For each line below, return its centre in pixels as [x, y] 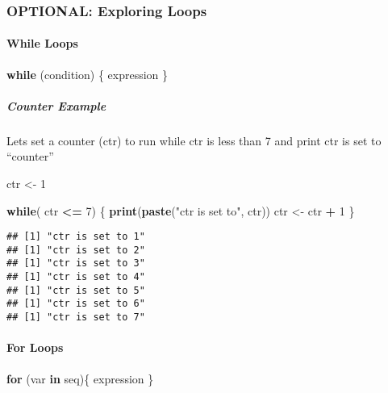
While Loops [42, 43]
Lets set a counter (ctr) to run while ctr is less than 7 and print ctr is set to [194, 140]
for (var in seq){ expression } [80, 378]
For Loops [35, 347]
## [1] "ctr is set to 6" [76, 304]
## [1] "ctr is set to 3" [76, 263]
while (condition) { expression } [88, 74]
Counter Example [56, 105]
